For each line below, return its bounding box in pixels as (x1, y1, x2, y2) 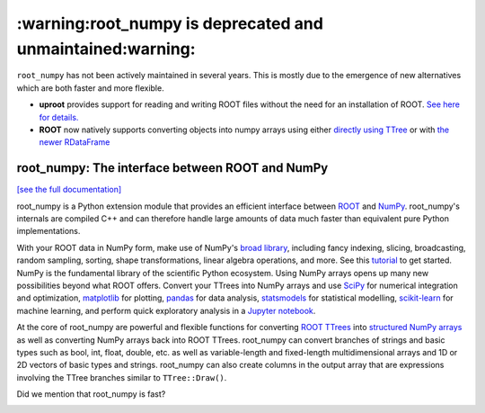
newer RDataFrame (39, 137, 110, 148)
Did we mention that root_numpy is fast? (16, 389, 166, 400)
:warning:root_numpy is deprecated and (16, 13, 323, 33)
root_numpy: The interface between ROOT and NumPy (16, 160, 329, 175)
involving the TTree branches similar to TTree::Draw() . (16, 372, 227, 382)
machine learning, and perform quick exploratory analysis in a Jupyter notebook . (16, 305, 316, 316)
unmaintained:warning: (16, 39, 197, 58)
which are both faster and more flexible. (16, 82, 165, 94)
